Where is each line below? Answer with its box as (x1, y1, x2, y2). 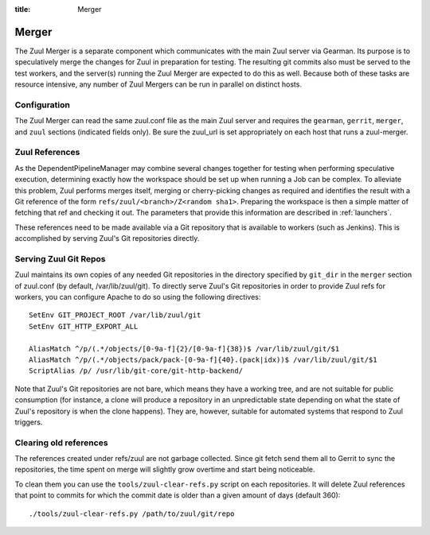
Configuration (14, 99, 71, 110)
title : (14, 5, 31, 14)
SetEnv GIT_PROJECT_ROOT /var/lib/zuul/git (29, 311, 201, 320)
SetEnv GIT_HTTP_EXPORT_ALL (29, 322, 139, 331)
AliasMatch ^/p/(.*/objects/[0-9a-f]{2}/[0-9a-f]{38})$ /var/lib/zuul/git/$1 (29, 344, 340, 353)
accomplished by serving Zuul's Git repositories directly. (14, 234, 200, 243)
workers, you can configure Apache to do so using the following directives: (14, 293, 261, 302)
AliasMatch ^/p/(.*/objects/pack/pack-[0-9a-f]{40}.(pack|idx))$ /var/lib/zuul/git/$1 (29, 355, 377, 364)
